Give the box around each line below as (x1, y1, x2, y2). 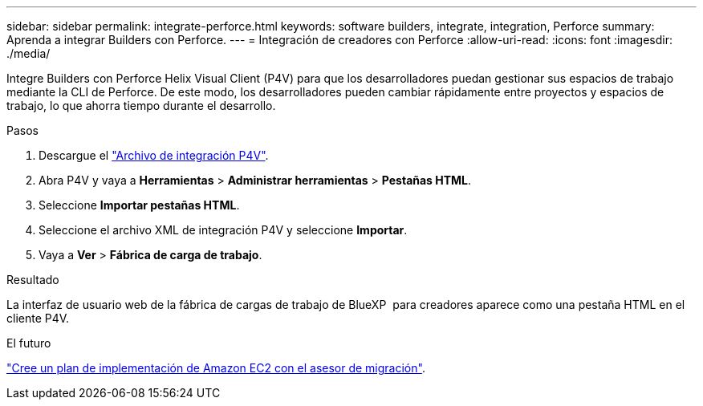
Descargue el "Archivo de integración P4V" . (39, 148, 269, 162)
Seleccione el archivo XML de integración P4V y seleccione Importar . (39, 223, 408, 237)
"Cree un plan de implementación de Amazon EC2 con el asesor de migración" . (6, 361, 425, 375)
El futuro (6, 336, 51, 350)
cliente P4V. (6, 311, 70, 325)
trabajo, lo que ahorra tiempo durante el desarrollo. (6, 99, 276, 112)
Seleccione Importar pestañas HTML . (39, 198, 240, 212)
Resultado (6, 273, 59, 286)
